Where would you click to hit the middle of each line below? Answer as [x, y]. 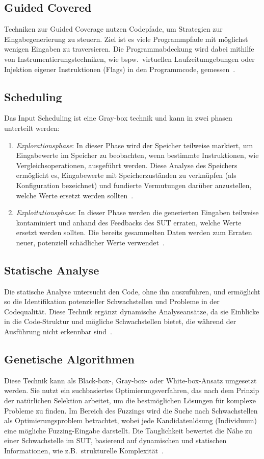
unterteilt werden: [32, 128]
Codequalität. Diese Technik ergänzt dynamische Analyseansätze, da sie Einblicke [132, 311]
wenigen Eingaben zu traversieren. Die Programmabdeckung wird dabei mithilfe [129, 49]
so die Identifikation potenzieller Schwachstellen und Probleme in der [112, 301]
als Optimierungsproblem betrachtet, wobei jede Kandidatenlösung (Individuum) [130, 420]
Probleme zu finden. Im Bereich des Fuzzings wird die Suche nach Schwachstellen [131, 410]
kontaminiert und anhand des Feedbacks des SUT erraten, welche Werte [129, 222]
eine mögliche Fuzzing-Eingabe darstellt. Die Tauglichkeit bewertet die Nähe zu [128, 430]
